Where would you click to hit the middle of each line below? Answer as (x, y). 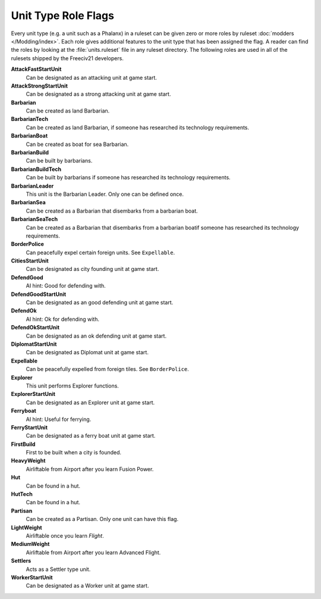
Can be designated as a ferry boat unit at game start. (91, 436)
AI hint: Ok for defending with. (62, 319)
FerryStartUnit (29, 427)
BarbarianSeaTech (34, 219)
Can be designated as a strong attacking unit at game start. (98, 94)
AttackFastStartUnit (36, 69)
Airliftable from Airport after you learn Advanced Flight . (93, 552)
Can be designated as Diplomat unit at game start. (87, 352)
